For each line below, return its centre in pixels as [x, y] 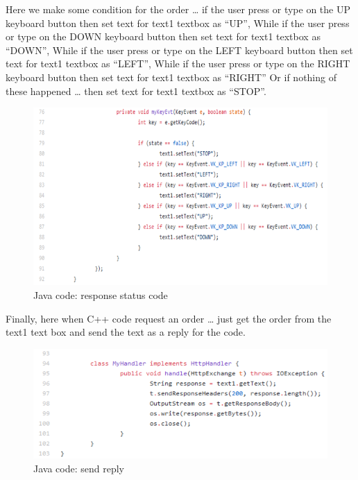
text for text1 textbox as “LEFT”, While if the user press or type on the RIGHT [178, 63]
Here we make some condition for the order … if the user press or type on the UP [178, 9]
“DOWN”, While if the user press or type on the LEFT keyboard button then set [179, 50]
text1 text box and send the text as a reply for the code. [126, 332]
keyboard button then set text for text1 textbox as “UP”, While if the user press [178, 23]
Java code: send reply [79, 468]
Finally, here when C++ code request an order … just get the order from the [169, 318]
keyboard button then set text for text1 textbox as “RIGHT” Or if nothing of [171, 77]
